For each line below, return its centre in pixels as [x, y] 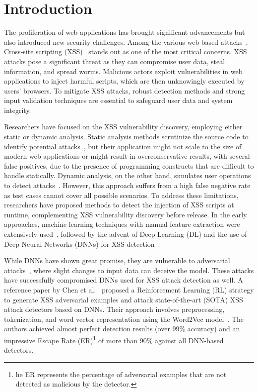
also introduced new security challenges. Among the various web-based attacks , [126, 42]
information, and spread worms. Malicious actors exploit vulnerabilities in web [123, 71]
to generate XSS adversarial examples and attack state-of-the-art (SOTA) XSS [124, 299]
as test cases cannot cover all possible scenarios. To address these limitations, [121, 195]
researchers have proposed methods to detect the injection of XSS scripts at [119, 205]
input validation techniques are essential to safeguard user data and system [118, 100]
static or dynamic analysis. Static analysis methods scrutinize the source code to [126, 137]
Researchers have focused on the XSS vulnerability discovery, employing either [123, 127]
